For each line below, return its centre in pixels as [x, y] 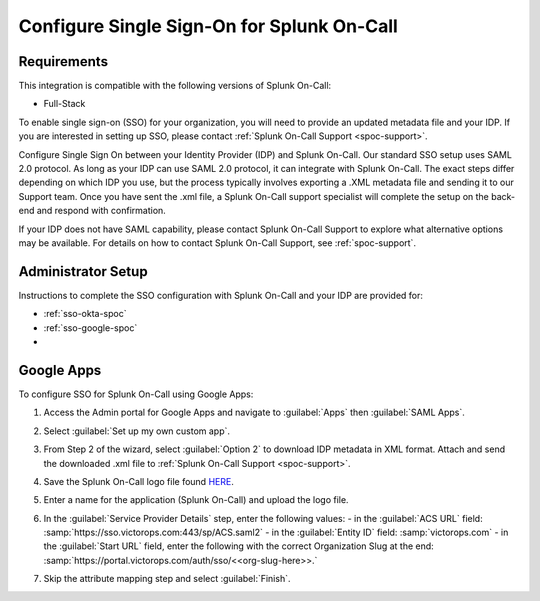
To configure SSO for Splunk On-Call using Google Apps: [136, 394]
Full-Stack [64, 104]
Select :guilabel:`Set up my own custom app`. [136, 431]
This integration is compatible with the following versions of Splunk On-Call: [175, 86]
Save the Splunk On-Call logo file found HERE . [138, 481]
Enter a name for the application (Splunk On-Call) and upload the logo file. [196, 500]
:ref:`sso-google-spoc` [90, 327]
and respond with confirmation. [101, 211]
